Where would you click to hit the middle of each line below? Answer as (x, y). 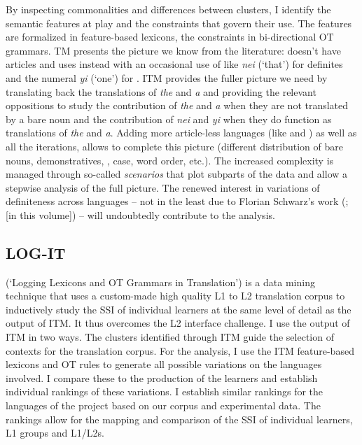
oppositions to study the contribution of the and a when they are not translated (177, 105)
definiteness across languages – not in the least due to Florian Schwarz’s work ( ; (177, 201)
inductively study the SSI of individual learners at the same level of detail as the (179, 309)
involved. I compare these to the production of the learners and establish (162, 377)
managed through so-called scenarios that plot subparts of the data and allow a (177, 174)
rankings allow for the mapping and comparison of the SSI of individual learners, (179, 419)
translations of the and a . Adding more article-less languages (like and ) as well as (181, 133)
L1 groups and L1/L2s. (55, 433)
